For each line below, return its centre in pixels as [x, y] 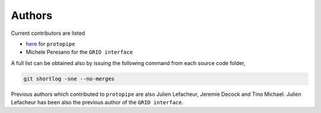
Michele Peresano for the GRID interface [79, 52]
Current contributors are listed [48, 33]
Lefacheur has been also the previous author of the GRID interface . [97, 102]
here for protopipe [51, 44]
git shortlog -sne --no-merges [69, 79]
